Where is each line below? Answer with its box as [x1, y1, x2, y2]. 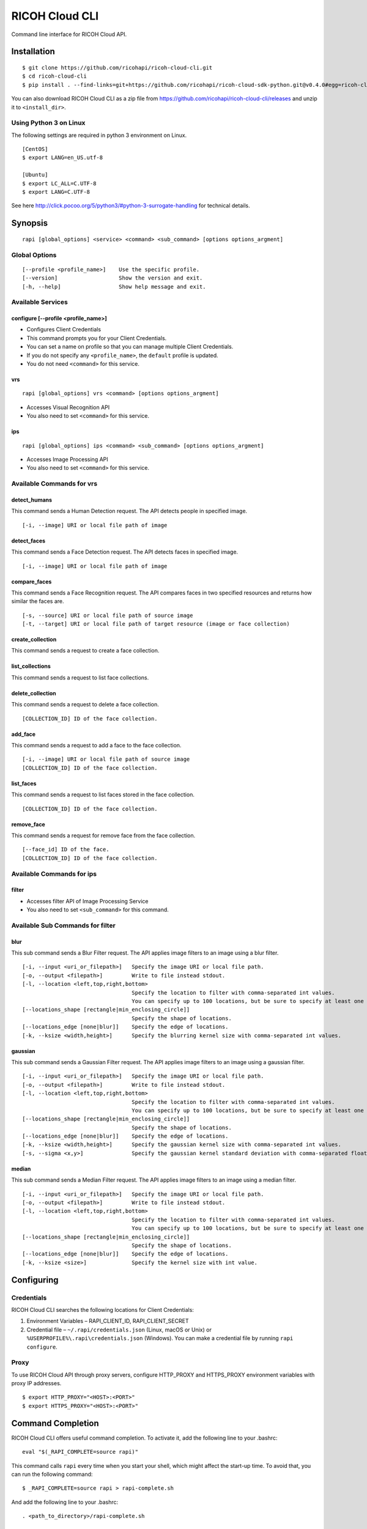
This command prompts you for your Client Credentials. [26, 334, 167, 342]
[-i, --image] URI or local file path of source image [22, 756, 190, 763]
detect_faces [11, 537, 46, 544]
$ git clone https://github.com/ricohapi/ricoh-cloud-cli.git [22, 64, 213, 71]
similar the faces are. [11, 598, 64, 605]
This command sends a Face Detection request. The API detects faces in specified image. [11, 548, 239, 556]
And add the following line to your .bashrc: [11, 1498, 119, 1506]
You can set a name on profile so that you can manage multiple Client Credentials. [26, 343, 234, 350]
